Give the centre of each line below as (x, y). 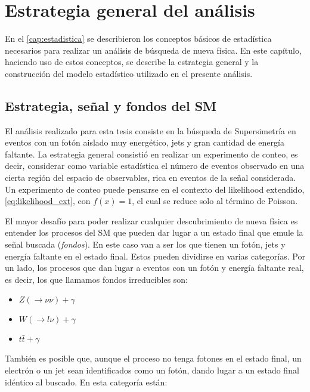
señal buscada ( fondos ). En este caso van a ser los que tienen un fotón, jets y (145, 244)
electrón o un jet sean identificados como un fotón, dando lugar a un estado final (152, 370)
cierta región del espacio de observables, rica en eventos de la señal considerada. (151, 178)
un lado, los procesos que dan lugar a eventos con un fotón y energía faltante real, (154, 268)
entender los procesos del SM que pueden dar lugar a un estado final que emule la (154, 232)
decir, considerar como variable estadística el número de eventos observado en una (155, 166)
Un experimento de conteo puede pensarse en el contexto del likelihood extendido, (155, 189)
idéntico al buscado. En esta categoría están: (86, 382)
